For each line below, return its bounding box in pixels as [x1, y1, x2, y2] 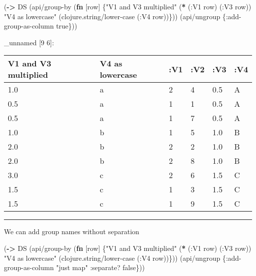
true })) [56, 21, 77, 31]
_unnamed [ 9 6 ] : [4, 37, 54, 47]
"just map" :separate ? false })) [56, 262, 145, 273]
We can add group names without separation [4, 226, 139, 237]
